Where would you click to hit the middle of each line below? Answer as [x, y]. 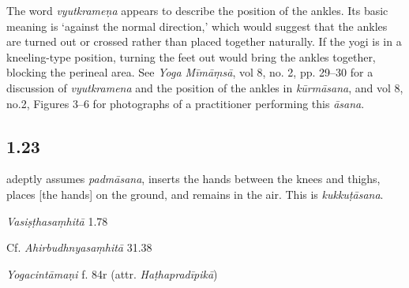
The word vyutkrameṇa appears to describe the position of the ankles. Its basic [197, 10]
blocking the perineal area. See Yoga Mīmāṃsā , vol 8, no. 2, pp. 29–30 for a [190, 72]
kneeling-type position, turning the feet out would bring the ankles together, [191, 56]
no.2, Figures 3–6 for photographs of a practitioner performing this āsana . [186, 103]
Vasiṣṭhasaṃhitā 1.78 [57, 221]
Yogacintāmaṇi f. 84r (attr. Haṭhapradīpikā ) [112, 273]
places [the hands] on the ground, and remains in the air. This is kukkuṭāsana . [195, 194]
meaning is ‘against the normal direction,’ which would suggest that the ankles [197, 26]
